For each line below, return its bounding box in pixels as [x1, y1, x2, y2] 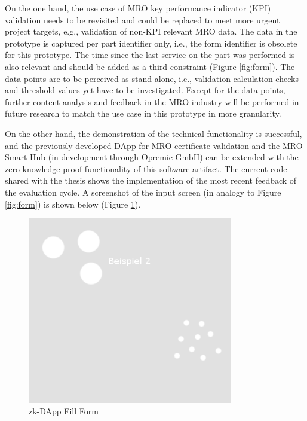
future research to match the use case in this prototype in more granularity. [5, 107, 281, 120]
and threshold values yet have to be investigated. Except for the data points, [5, 84, 285, 96]
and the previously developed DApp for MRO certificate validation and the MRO [5, 139, 303, 151]
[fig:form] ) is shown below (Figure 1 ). [5, 197, 141, 210]
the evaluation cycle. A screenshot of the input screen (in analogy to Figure [5, 185, 281, 198]
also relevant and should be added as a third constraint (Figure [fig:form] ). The [5, 60, 295, 72]
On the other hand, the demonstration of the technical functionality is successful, [5, 127, 302, 139]
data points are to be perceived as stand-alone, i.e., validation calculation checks [5, 72, 299, 84]
